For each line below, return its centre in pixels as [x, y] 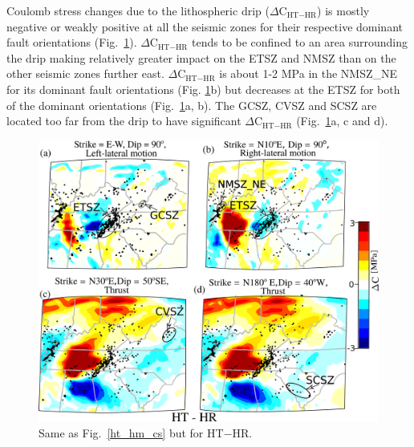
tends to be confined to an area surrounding [300, 42]
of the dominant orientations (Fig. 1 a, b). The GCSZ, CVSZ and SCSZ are [192, 105]
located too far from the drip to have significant [124, 121]
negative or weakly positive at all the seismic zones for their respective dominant [205, 26]
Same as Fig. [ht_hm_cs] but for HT [131, 432]
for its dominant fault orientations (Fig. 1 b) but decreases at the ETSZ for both [203, 89]
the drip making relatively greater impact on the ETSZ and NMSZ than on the [201, 57]
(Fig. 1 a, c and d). [342, 121]
